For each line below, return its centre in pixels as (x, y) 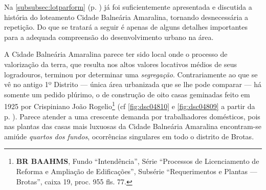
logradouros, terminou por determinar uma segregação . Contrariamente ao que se (131, 74)
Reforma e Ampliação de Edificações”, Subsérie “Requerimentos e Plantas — (137, 171)
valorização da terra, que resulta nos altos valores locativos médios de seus (120, 64)
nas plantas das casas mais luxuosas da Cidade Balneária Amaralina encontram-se (133, 126)
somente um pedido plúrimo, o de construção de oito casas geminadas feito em (127, 94)
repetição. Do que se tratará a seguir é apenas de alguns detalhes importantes (126, 27)
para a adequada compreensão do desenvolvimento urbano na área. (109, 37)
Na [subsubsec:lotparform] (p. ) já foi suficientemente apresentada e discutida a (128, 7)
